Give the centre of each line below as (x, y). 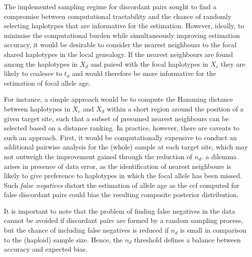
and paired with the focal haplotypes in (149, 64)
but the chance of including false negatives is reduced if (86, 230)
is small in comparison (213, 230)
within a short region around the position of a (175, 108)
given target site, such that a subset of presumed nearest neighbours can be (117, 118)
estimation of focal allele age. (47, 83)
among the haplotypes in (41, 64)
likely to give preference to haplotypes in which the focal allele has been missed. (123, 175)
